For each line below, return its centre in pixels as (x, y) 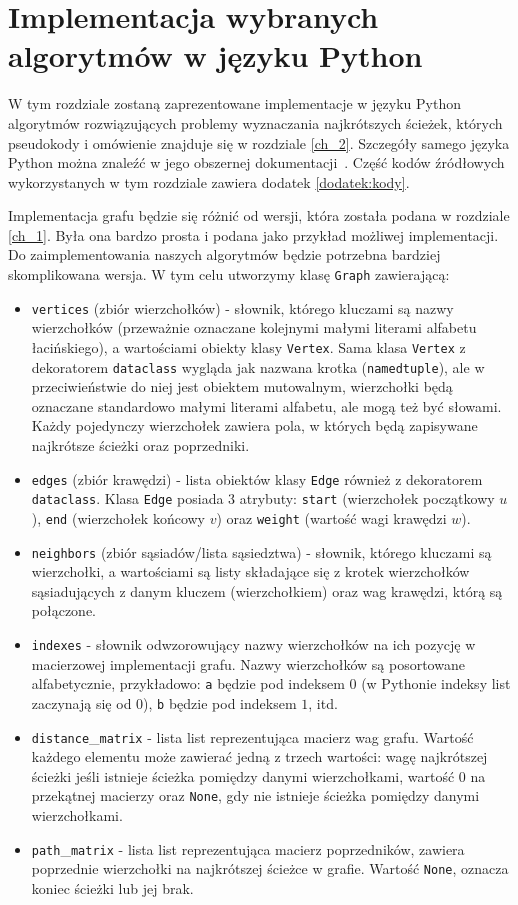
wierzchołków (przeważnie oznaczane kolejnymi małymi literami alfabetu (254, 327)
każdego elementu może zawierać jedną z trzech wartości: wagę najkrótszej (259, 756)
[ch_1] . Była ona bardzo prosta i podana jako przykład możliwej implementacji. (253, 234)
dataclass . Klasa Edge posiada (127, 498)
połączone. (64, 610)
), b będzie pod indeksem (220, 702)
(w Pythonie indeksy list (436, 683)
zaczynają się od (81, 702)
